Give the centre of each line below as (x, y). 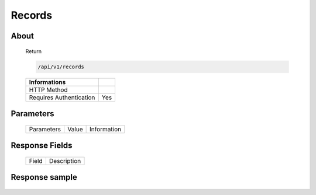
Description (65, 161)
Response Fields (42, 145)
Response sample (44, 177)
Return (34, 51)
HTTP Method (48, 89)
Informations (47, 82)
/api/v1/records (61, 67)
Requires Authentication (62, 97)
